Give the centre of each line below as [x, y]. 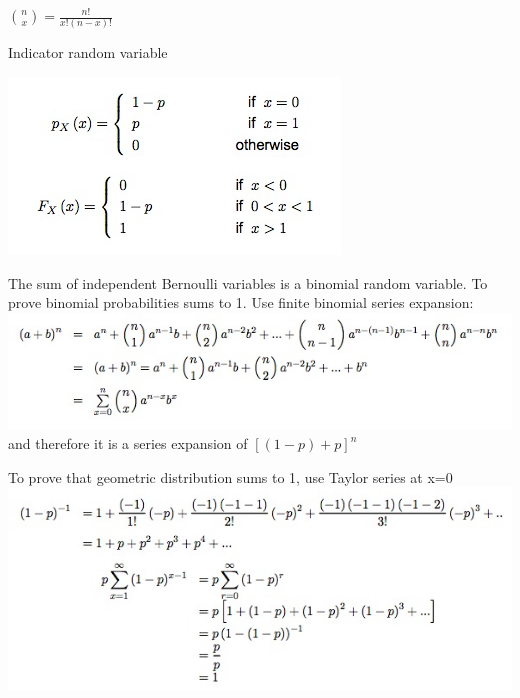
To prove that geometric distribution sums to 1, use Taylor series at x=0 [230, 476]
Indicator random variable [88, 52]
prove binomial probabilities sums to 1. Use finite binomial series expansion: [241, 302]
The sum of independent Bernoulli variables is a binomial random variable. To [248, 282]
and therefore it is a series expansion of [128, 443]
